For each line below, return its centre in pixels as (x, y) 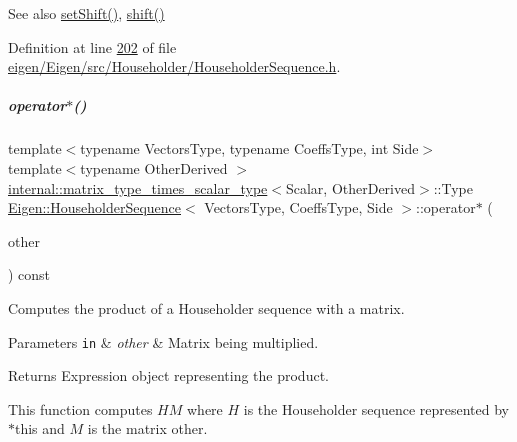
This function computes (80, 408)
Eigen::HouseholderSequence (94, 207)
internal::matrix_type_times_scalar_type (138, 187)
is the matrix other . (147, 428)
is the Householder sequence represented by (376, 408)
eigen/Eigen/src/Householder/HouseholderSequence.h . (174, 66)
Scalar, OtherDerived (350, 187)
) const (29, 274)
